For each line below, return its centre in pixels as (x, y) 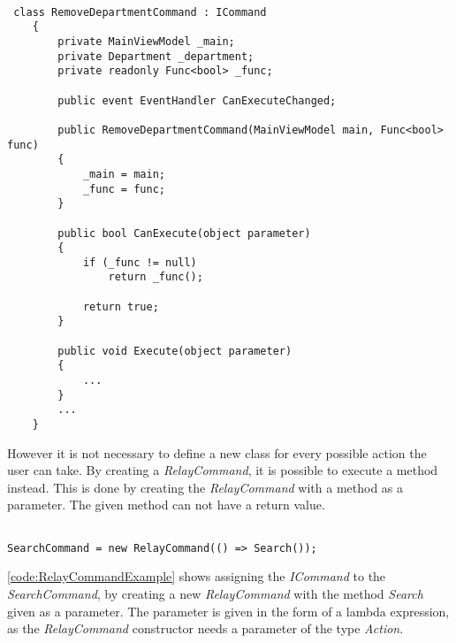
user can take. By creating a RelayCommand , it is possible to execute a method (223, 470)
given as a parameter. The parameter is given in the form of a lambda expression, (228, 611)
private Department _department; (156, 56)
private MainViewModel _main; (146, 41)
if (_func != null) (140, 262)
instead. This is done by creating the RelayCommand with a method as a (205, 487)
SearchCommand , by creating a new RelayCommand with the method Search (215, 593)
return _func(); (156, 277)
